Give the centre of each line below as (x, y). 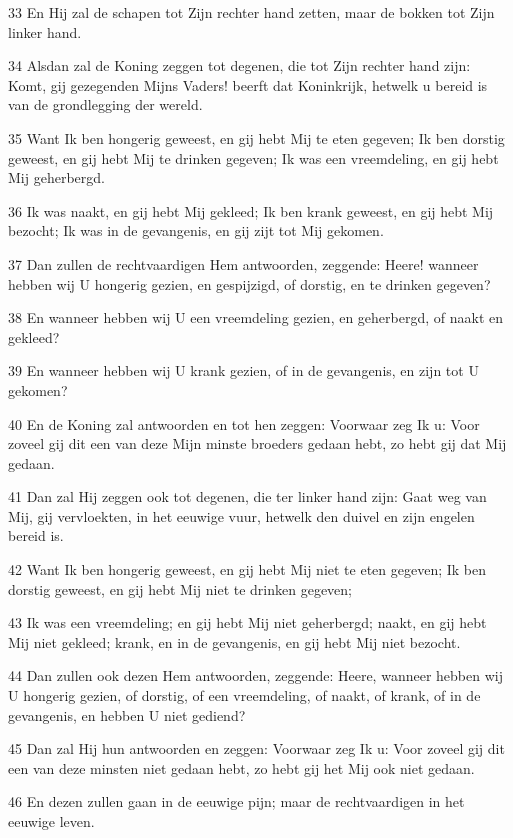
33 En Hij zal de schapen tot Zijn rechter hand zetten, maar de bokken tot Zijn (251, 12)
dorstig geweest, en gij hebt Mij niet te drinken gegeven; (180, 588)
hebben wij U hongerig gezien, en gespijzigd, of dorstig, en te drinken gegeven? (249, 283)
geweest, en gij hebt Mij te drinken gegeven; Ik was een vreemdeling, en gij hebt (253, 157)
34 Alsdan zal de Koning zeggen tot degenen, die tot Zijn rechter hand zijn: (239, 65)
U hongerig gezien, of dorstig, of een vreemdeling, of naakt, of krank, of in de (244, 695)
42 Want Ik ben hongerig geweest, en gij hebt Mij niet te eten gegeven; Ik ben (247, 569)
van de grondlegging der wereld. (105, 104)
